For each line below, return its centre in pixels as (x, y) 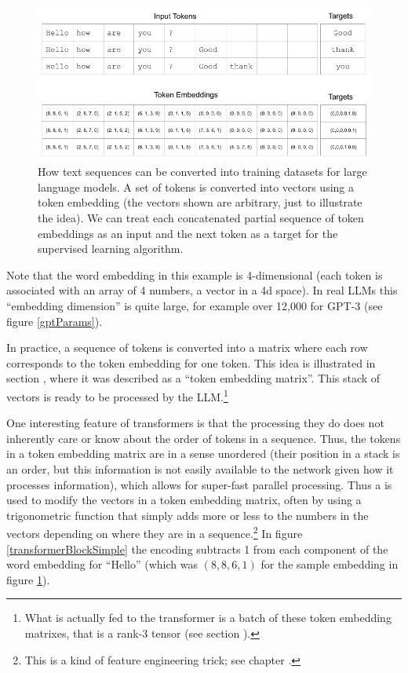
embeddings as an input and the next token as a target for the (188, 233)
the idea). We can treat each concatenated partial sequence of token (201, 217)
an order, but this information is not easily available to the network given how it (200, 468)
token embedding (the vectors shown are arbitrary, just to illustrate (200, 202)
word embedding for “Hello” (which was (102, 564)
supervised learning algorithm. (111, 249)
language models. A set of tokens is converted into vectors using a (196, 187)
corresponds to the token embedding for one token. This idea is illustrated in (191, 362)
